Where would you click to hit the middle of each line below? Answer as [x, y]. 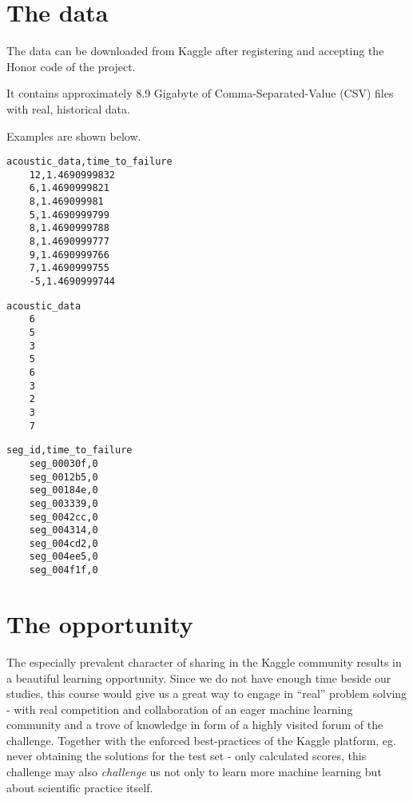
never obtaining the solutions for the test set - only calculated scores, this [187, 756]
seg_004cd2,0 [64, 543]
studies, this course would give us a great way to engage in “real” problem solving [207, 693]
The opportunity [100, 623]
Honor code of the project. [71, 66]
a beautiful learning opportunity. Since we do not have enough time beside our [199, 677]
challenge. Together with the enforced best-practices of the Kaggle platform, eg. [201, 740]
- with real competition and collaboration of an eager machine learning [180, 709]
